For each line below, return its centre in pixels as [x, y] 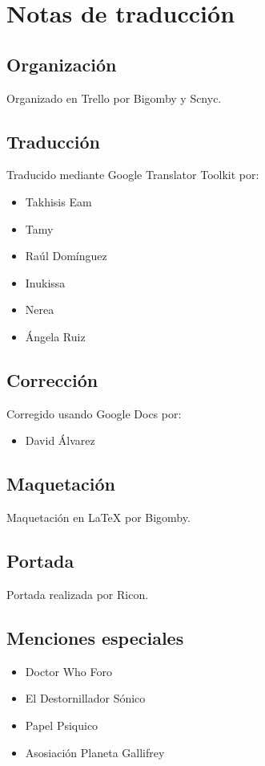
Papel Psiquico [62, 725]
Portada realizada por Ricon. [78, 594]
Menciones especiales [95, 637]
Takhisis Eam [58, 201]
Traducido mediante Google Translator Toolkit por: [133, 175]
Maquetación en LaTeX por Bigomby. [98, 517]
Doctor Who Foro [69, 671]
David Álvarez [60, 440]
